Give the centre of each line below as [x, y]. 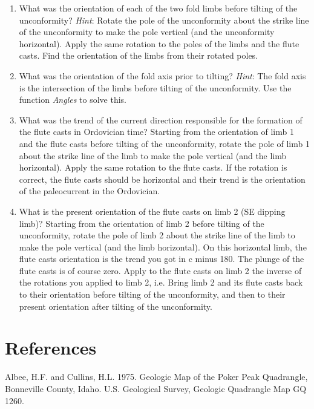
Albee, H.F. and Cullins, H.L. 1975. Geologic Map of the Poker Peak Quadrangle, [156, 377]
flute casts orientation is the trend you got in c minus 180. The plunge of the [162, 259]
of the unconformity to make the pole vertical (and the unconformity [147, 32]
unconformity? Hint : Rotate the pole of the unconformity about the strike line [164, 20]
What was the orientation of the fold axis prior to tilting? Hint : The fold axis [162, 75]
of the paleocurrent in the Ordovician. [90, 191]
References [51, 348]
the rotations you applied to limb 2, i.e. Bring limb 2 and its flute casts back [161, 282]
